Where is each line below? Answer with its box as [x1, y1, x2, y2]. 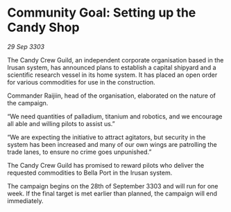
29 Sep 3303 [7, 42, 45, 51]
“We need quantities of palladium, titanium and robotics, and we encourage [7, 112, 223, 121]
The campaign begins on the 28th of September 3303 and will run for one [7, 182, 219, 190]
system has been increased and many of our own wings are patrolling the [7, 140, 217, 148]
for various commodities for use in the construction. [7, 78, 156, 86]
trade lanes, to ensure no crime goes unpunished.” [7, 148, 152, 156]
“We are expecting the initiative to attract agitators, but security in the [7, 133, 206, 141]
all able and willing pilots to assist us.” [7, 119, 116, 127]
